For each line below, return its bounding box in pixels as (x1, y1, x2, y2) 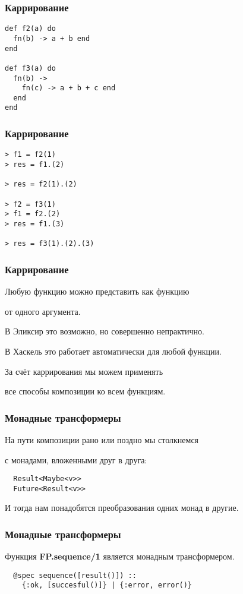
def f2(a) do (5, 24, 56, 33)
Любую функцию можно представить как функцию (5, 285, 190, 298)
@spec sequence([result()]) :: (13, 571, 137, 580)
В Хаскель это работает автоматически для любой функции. (5, 345, 222, 357)
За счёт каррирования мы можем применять (5, 365, 163, 377)
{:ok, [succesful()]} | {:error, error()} (21, 581, 192, 590)
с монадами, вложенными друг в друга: (5, 453, 147, 466)
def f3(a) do (5, 64, 56, 72)
